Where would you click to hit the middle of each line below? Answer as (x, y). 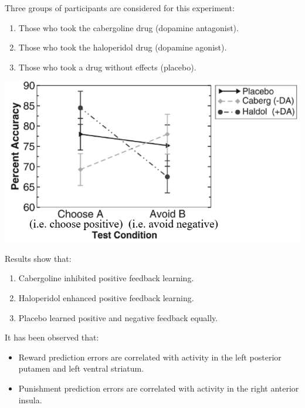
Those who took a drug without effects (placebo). (107, 67)
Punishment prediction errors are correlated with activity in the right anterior (159, 388)
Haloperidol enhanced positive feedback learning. (106, 298)
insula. (30, 399)
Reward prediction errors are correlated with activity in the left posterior (150, 357)
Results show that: (38, 258)
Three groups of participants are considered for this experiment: (120, 8)
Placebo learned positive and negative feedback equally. (118, 317)
